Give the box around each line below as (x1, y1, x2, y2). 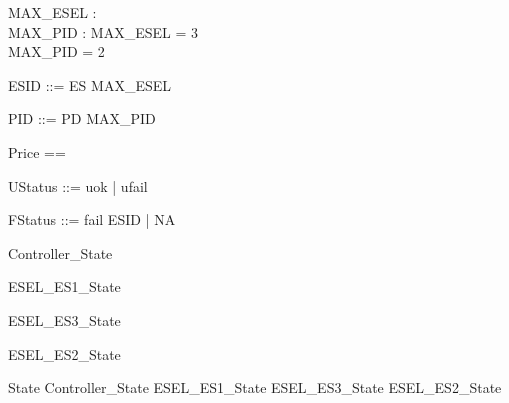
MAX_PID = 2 (8, 41, 105, 62)
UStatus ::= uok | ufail (8, 175, 148, 196)
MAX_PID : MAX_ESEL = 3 (8, 21, 198, 42)
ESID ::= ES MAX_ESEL (8, 74, 171, 95)
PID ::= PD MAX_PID (8, 108, 156, 129)
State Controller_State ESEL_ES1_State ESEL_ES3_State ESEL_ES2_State (8, 377, 502, 398)
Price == (8, 141, 66, 162)
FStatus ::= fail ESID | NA (8, 209, 176, 230)
